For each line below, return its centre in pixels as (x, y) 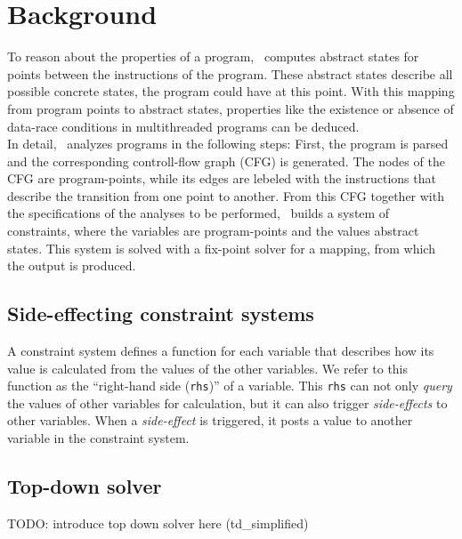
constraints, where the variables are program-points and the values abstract (213, 231)
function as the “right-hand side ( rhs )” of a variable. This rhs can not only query (230, 386)
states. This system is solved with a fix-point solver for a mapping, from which (221, 248)
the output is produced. (72, 265)
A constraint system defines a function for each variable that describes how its (221, 351)
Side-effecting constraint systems (161, 314)
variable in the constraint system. (98, 438)
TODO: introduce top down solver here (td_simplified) (158, 523)
